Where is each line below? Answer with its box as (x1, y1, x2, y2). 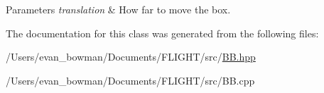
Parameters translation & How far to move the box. (6, 2, 231, 16)
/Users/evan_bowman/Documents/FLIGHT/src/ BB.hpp (6, 49, 256, 64)
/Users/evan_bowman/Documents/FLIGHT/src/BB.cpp (6, 73, 255, 87)
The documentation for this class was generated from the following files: (6, 25, 319, 40)
